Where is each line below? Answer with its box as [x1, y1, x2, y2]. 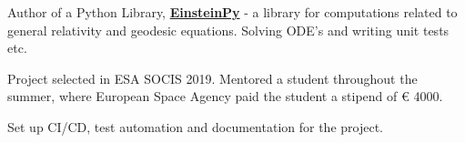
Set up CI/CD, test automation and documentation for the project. [7, 117, 383, 136]
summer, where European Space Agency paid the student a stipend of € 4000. [7, 87, 443, 106]
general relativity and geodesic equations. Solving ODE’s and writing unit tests [7, 20, 450, 39]
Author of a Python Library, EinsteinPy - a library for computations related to [7, 3, 458, 21]
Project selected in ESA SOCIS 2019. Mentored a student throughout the [7, 68, 418, 87]
